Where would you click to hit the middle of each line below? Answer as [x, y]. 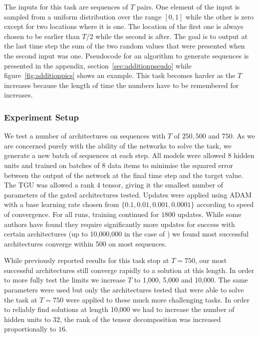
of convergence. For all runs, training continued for [82, 214]
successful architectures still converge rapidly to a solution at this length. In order [129, 270]
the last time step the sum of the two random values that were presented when [125, 46]
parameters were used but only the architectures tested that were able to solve [124, 290]
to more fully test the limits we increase [65, 280]
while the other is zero [220, 16]
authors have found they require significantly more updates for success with [120, 224]
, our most [211, 260]
